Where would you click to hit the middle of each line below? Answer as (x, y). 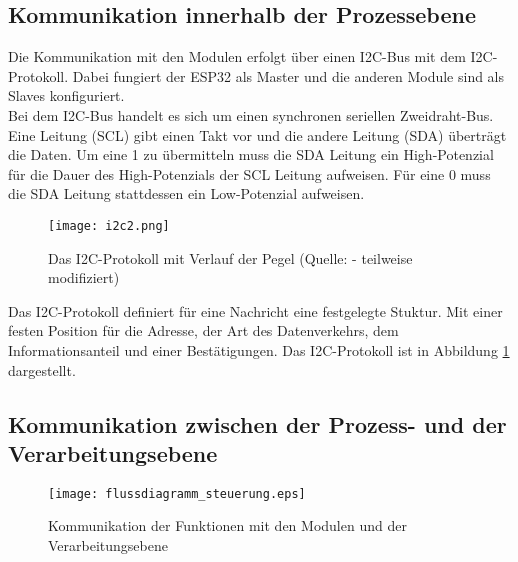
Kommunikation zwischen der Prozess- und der (257, 423)
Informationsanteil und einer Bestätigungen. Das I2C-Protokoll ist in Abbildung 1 (259, 349)
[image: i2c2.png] (109, 225)
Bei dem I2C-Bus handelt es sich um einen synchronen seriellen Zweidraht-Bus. (251, 114)
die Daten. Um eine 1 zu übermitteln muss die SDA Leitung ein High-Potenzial (251, 154)
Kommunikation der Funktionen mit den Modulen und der (227, 525)
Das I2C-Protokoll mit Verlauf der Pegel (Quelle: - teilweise (230, 257)
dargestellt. (42, 369)
